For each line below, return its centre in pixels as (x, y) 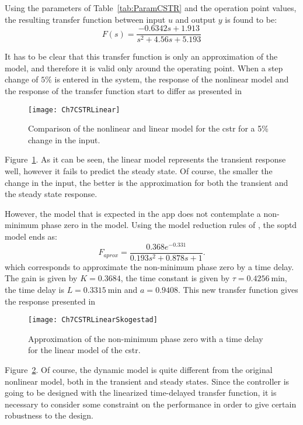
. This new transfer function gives (238, 289)
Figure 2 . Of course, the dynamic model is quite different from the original (139, 369)
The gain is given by (41, 278)
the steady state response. (51, 194)
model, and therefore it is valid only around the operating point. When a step (144, 68)
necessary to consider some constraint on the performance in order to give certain (151, 404)
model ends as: (31, 236)
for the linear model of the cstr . (84, 350)
